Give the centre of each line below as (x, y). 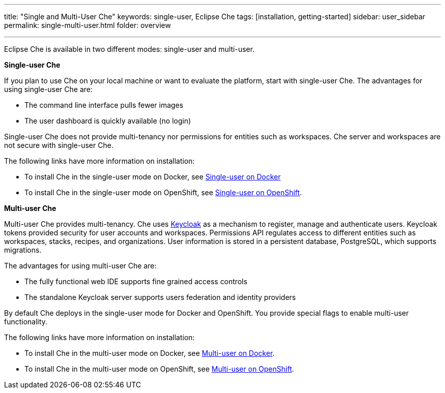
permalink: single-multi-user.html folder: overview (88, 25)
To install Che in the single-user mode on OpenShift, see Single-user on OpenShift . (163, 192)
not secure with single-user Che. (59, 145)
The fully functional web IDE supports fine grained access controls (136, 281)
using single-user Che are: (49, 89)
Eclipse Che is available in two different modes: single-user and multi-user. (129, 49)
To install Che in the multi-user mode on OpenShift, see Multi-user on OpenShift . (159, 369)
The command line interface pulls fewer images (104, 105)
